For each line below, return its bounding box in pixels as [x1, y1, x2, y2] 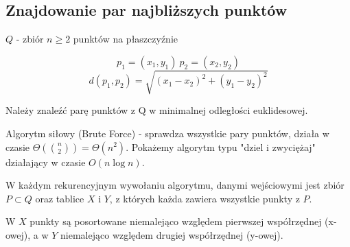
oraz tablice [35, 191, 84, 205]
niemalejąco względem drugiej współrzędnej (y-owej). [60, 227, 283, 242]
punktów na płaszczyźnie [73, 32, 178, 46]
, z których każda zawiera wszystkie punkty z [109, 191, 300, 205]
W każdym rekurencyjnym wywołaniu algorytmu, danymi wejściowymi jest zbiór [5, 178, 345, 192]
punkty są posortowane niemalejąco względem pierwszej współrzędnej [30, 214, 322, 228]
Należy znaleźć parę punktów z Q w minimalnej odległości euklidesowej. [5, 103, 308, 117]
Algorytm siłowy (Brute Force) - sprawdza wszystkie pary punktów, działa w [5, 126, 329, 140]
